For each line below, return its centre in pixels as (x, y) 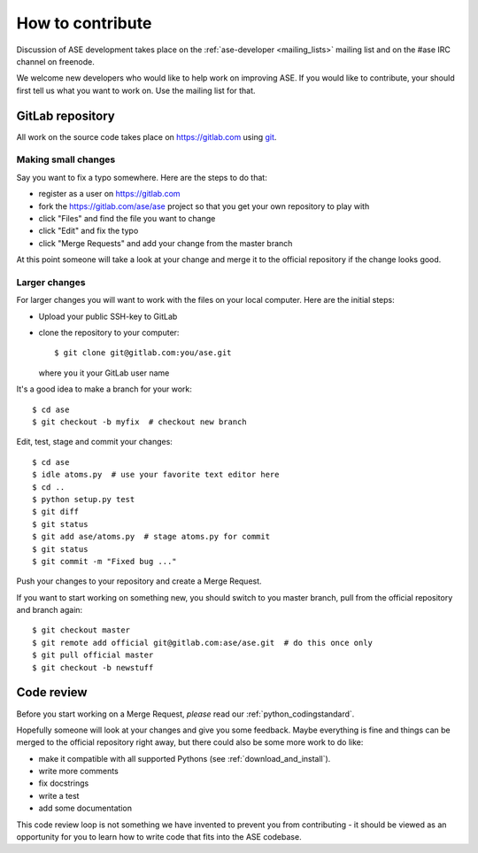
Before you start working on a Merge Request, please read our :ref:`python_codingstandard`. (185, 714)
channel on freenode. (55, 61)
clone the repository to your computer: (109, 333)
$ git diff (56, 512)
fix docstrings (64, 783)
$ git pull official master (93, 655)
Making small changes (66, 159)
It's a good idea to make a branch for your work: (104, 389)
